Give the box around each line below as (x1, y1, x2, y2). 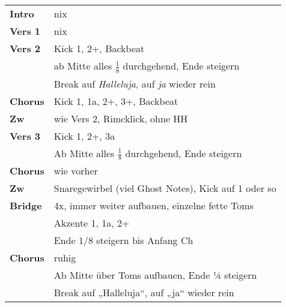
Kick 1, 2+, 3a (53, 128, 115, 143)
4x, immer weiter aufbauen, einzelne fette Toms (53, 198, 254, 213)
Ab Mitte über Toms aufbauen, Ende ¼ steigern (53, 268, 257, 282)
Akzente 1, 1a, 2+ (53, 216, 130, 230)
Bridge (10, 198, 42, 213)
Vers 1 (10, 24, 40, 38)
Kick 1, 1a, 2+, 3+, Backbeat (53, 94, 178, 108)
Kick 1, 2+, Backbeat (53, 41, 145, 55)
